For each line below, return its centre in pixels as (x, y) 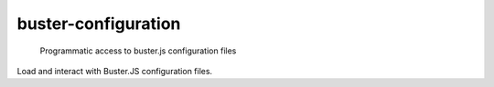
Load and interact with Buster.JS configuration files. (115, 71)
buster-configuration (99, 24)
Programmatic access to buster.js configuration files (138, 51)
